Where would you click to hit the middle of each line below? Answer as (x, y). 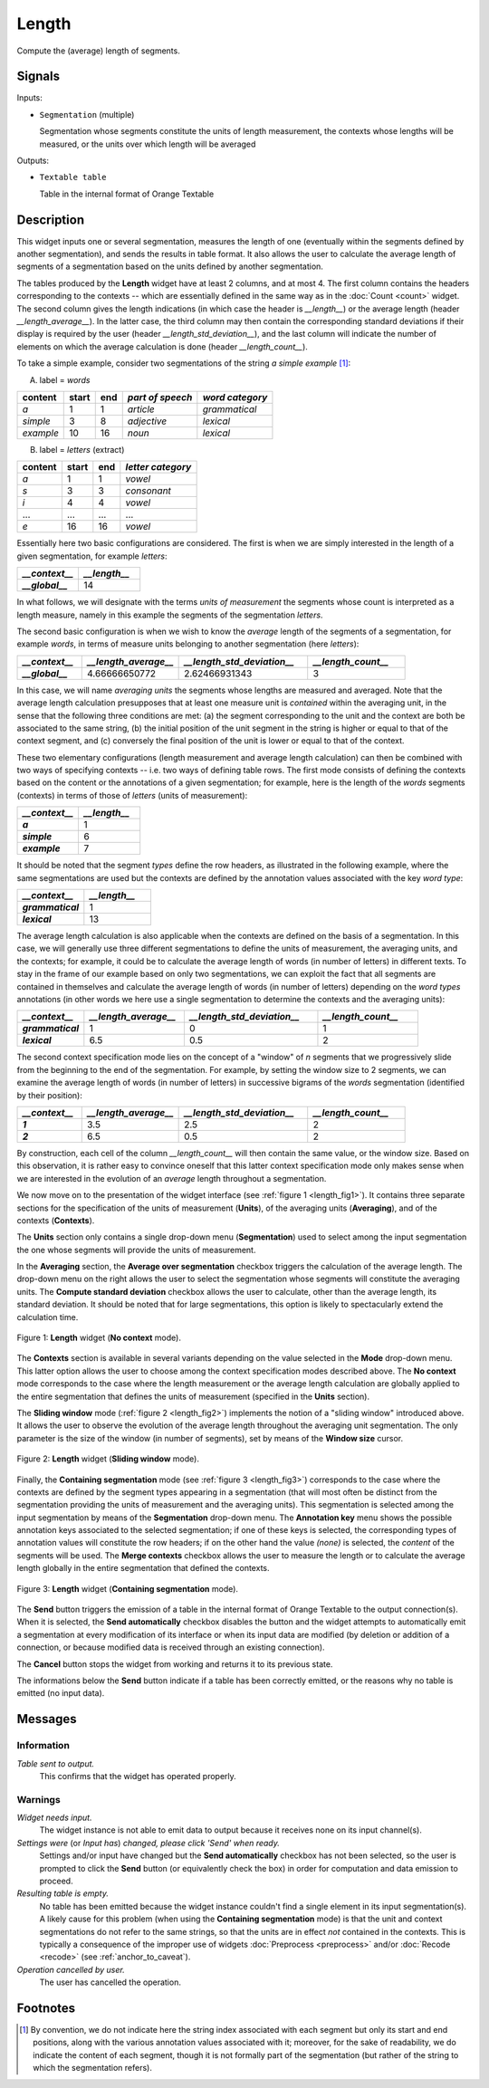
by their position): (50, 1095)
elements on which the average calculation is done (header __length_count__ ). (162, 346)
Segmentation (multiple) (87, 114)
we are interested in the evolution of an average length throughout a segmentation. (172, 1178)
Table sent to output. (56, 1763)
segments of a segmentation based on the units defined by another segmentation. (170, 266)
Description (51, 220)
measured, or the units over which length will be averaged (148, 144)
